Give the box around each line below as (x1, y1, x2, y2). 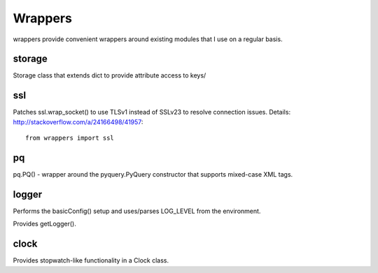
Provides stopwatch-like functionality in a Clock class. (13, 256, 169, 265)
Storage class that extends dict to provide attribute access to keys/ (13, 71, 206, 80)
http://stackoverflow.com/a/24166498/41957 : (13, 117, 143, 126)
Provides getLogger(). (13, 220, 76, 228)
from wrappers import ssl (25, 134, 115, 142)
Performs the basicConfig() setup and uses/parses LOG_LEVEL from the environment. (13, 207, 261, 215)
